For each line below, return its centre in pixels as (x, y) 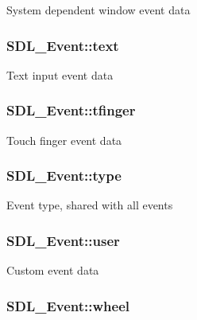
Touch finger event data (64, 140)
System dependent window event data (98, 10)
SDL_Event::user (63, 240)
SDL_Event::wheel (68, 305)
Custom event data (53, 270)
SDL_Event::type (64, 176)
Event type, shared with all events (90, 205)
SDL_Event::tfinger (71, 110)
